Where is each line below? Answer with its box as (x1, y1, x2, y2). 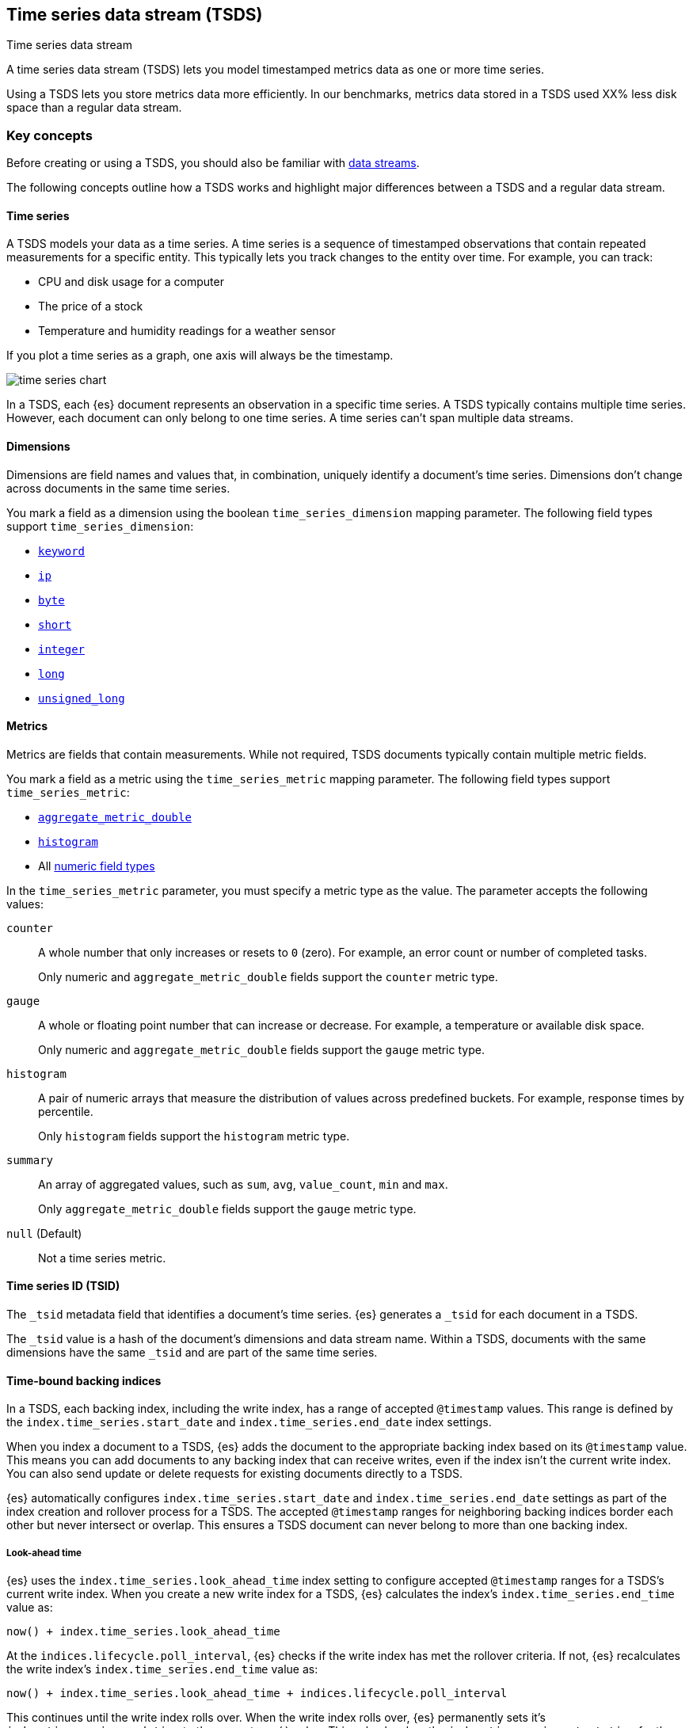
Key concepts (6, 127, 93, 143)
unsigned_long (38, 691, 125, 705)
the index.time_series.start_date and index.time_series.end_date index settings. (6, 1415, 492, 1429)
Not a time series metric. (38, 1250, 166, 1265)
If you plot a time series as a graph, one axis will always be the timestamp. (6, 348, 394, 363)
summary (6, 1153, 54, 1167)
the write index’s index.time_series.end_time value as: (6, 1662, 318, 1677)
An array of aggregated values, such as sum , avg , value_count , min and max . (38, 1177, 448, 1191)
